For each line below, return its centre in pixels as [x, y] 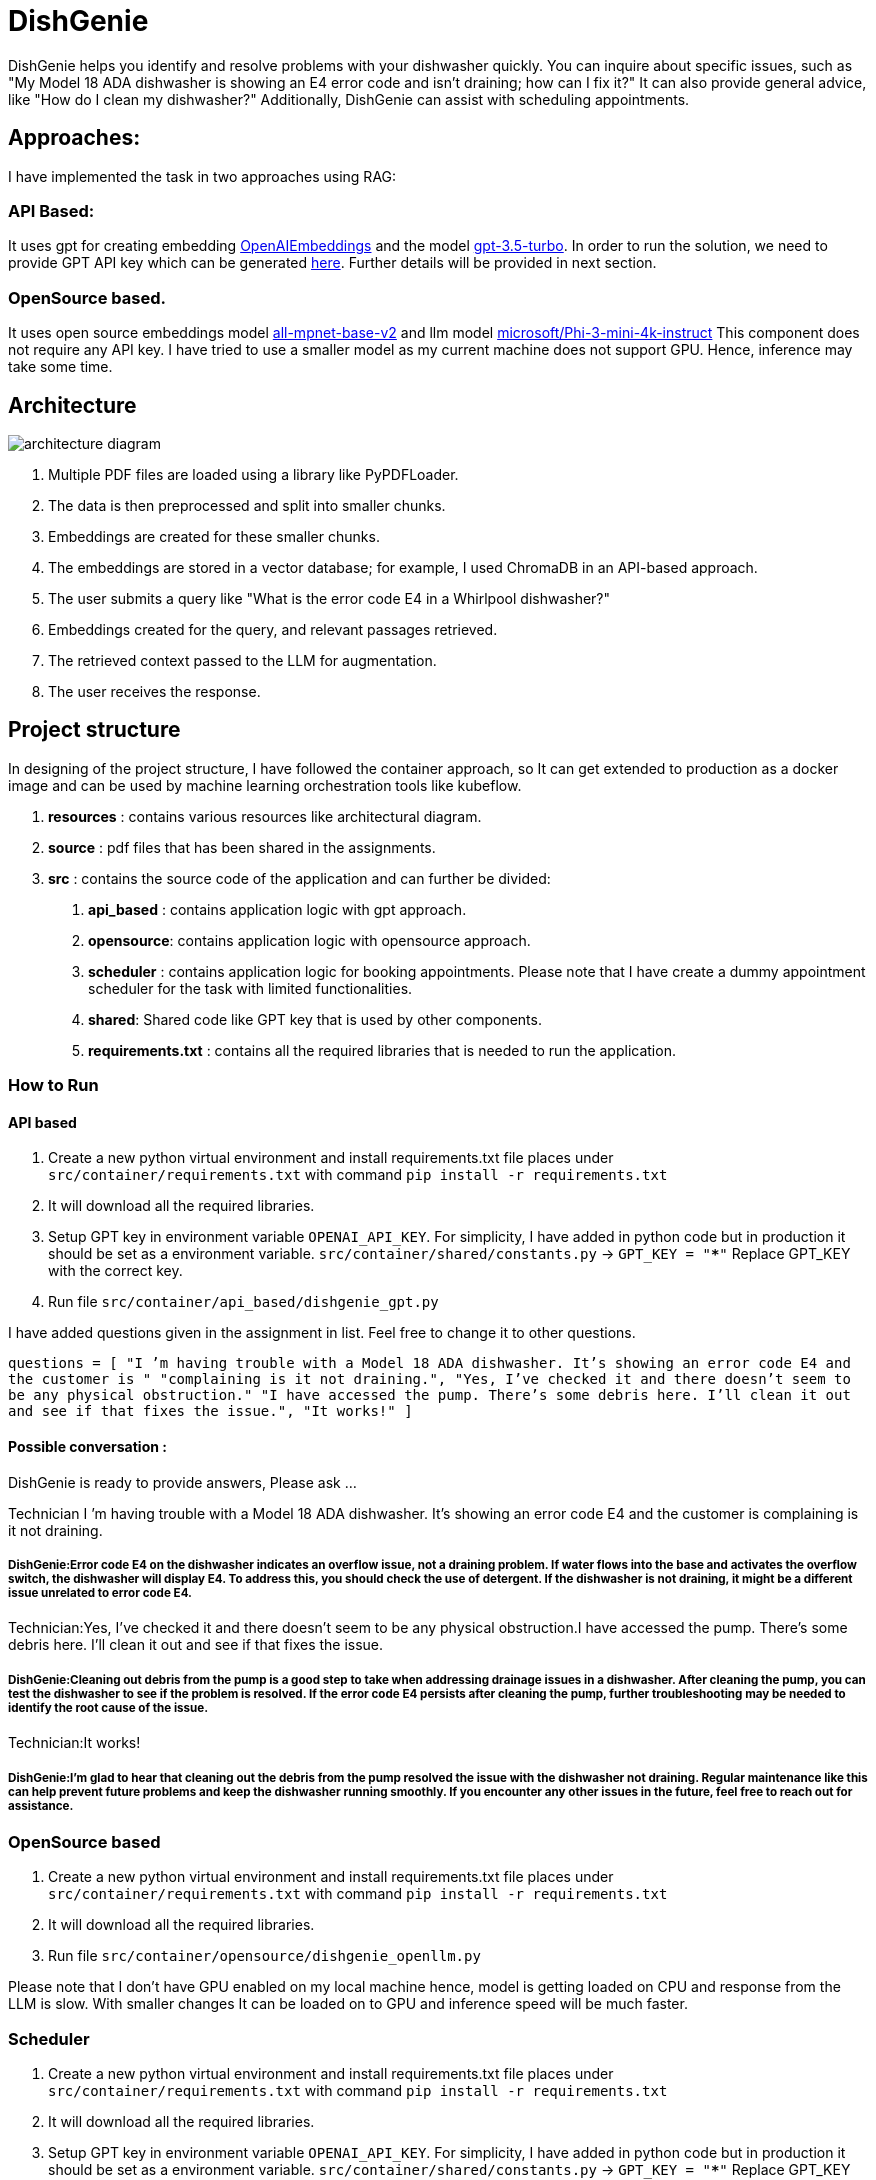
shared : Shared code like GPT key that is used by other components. [315, 1019]
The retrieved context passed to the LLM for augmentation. [242, 660]
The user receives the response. [154, 691]
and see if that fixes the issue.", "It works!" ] [210, 1411]
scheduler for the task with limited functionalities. [250, 988]
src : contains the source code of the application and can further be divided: [299, 878]
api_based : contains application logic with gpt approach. [277, 909]
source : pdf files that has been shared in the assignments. [242, 847]
